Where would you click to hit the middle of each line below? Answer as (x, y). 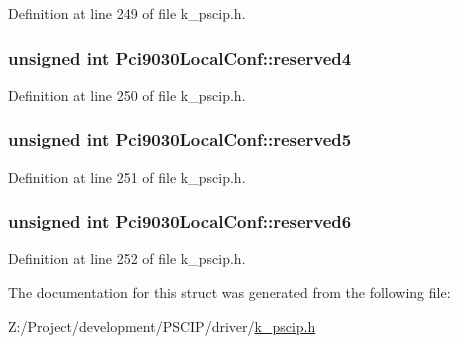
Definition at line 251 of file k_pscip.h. (127, 176)
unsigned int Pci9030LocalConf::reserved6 (180, 221)
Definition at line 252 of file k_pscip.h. (127, 258)
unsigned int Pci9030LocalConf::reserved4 (180, 57)
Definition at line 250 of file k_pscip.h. (127, 94)
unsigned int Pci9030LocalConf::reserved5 (180, 139)
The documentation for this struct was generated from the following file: (229, 292)
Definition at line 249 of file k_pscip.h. (127, 13)
